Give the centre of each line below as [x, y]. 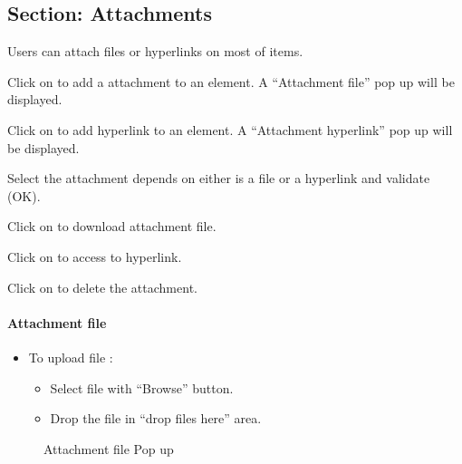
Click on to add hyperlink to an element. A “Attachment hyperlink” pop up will [230, 129]
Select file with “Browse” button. [142, 387]
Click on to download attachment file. [112, 226]
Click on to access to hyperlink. [95, 256]
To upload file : [71, 357]
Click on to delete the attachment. [102, 287]
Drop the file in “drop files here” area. [156, 418]
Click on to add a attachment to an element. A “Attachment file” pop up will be [231, 81]
